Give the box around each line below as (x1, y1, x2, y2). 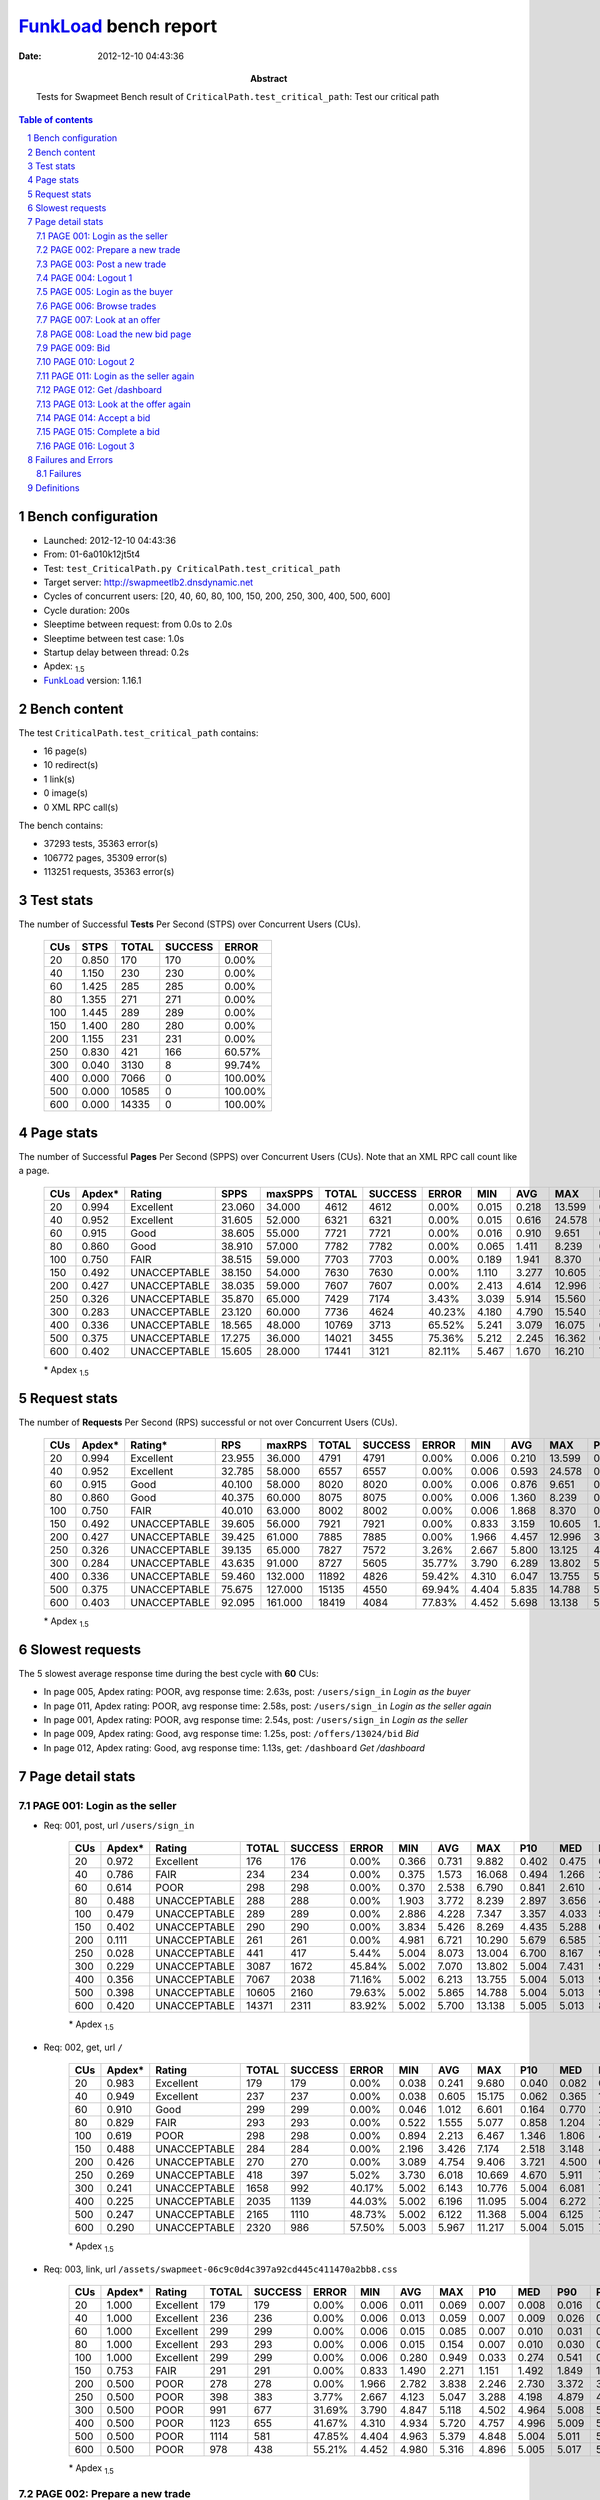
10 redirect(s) (43, 759, 99, 771)
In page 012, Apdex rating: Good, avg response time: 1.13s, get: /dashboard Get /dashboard (43, 1741, 425, 1754)
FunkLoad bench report (18, 15, 218, 37)
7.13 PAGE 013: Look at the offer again (36, 398, 192, 410)
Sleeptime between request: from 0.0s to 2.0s (43, 618, 233, 630)
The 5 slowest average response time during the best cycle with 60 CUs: (18, 1667, 319, 1679)
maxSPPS (266, 1186, 314, 1200)
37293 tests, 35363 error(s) (43, 838, 159, 850)
